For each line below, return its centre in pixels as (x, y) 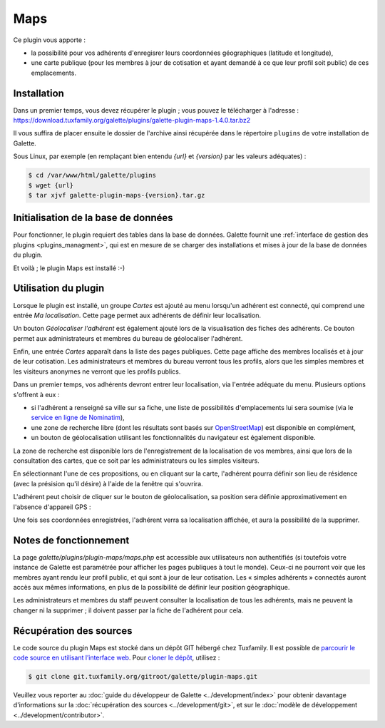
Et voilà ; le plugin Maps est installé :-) (69, 268)
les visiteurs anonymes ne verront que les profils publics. (97, 371)
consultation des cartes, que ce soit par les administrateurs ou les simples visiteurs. (136, 461)
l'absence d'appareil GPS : (52, 507)
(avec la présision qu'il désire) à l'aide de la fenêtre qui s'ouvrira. (108, 483)
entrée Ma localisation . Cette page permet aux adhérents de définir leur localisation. (137, 315)
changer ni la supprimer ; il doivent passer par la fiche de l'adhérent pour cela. (128, 610)
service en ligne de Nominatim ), (78, 418)
